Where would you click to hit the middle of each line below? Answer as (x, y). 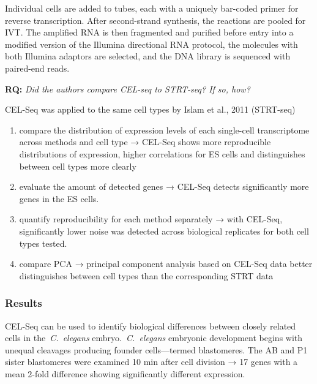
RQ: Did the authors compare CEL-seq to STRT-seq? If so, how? (128, 88)
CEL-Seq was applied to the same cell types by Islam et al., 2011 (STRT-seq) (150, 109)
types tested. (43, 243)
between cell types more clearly (78, 166)
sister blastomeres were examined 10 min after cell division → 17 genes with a (151, 362)
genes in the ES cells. (59, 198)
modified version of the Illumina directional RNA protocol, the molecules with (151, 44)
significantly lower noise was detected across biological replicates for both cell (164, 231)
